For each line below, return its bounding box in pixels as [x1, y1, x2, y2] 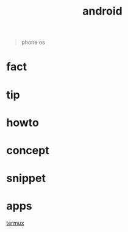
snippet [6, 172, 46, 185]
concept [6, 143, 50, 157]
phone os [21, 38, 46, 46]
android [82, 4, 123, 18]
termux [6, 219, 24, 227]
